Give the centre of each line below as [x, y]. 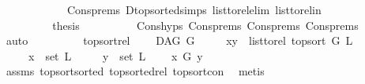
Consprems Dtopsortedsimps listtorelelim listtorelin [194, 9]
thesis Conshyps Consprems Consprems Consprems [205, 25]
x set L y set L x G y [115, 55]
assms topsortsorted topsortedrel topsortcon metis [135, 71]
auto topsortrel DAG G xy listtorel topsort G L [179, 40]
